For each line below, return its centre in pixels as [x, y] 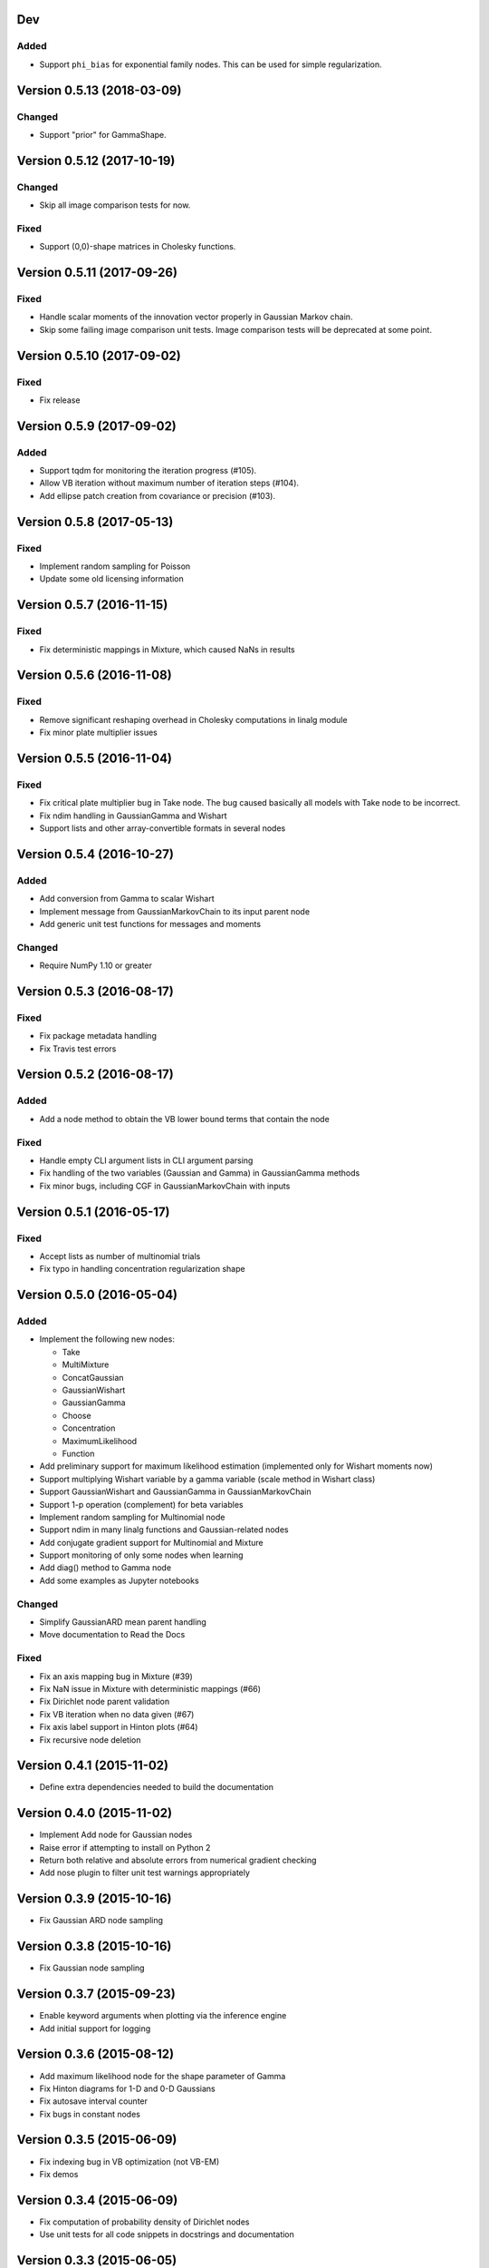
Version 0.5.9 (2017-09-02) [96, 426]
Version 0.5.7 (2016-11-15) [92, 605]
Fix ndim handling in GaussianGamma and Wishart [133, 816]
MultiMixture [86, 1364]
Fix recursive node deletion [90, 1740]
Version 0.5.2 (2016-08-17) [95, 1075]
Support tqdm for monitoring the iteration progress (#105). [148, 471]
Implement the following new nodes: [107, 1339]
